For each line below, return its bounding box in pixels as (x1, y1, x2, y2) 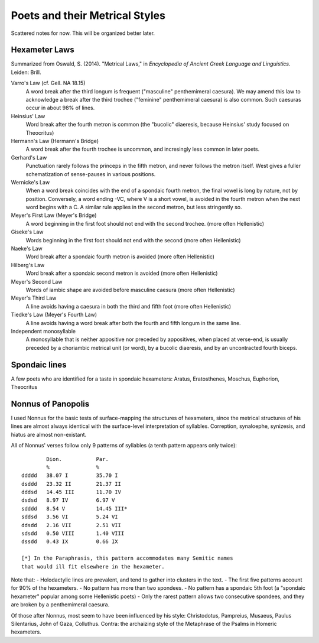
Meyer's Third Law (11, 294, 57, 301)
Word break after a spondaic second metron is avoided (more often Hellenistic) (25, 269, 218, 277)
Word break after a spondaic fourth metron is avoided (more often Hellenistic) (25, 253, 215, 260)
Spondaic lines (11, 359, 67, 369)
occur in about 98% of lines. (25, 104, 95, 112)
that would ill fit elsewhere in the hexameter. (21, 563, 165, 570)
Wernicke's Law (11, 178, 50, 186)
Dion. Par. (46, 456, 109, 462)
